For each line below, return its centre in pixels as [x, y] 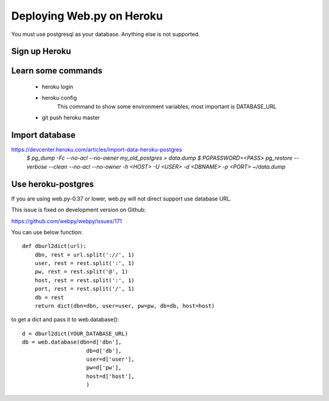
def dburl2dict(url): [54, 246]
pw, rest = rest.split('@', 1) [81, 272]
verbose [37, 166]
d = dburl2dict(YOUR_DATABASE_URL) [75, 333]
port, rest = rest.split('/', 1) [85, 289]
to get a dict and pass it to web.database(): [65, 319]
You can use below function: [47, 232]
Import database [44, 135]
